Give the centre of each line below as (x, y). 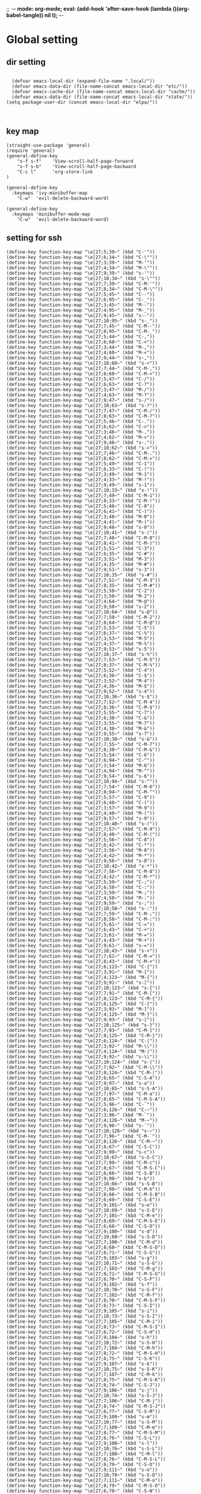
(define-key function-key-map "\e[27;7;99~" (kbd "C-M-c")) (84, 1162)
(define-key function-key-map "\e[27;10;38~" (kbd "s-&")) (82, 739)
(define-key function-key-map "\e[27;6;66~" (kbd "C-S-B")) (84, 1173)
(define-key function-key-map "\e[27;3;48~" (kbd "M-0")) (81, 517)
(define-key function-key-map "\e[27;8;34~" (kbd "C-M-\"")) (85, 289)
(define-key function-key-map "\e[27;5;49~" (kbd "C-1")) (81, 464)
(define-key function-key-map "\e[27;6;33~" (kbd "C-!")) (81, 469)
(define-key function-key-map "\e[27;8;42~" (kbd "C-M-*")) (84, 877)
